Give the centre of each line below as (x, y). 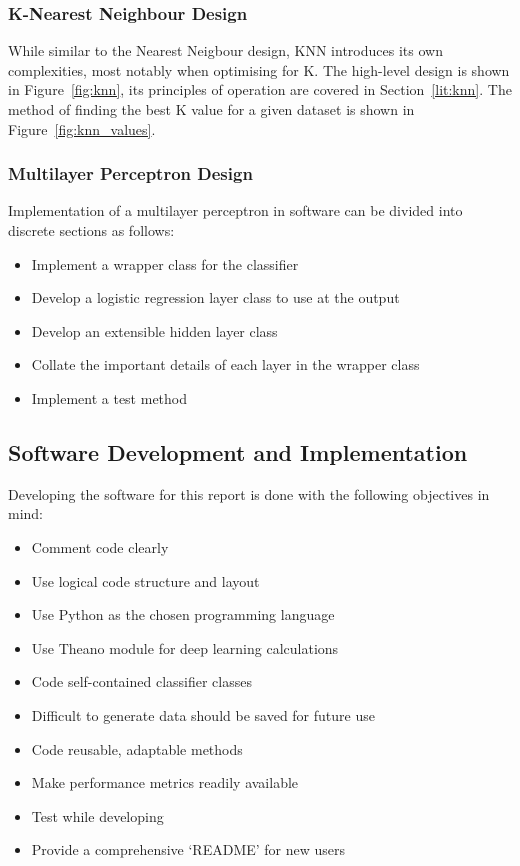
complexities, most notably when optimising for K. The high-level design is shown (259, 69)
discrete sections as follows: (91, 230)
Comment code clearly (100, 546)
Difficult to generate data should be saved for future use (203, 714)
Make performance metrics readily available (165, 782)
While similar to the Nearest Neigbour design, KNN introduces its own (225, 50)
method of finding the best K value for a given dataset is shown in (211, 109)
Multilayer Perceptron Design (130, 173)
